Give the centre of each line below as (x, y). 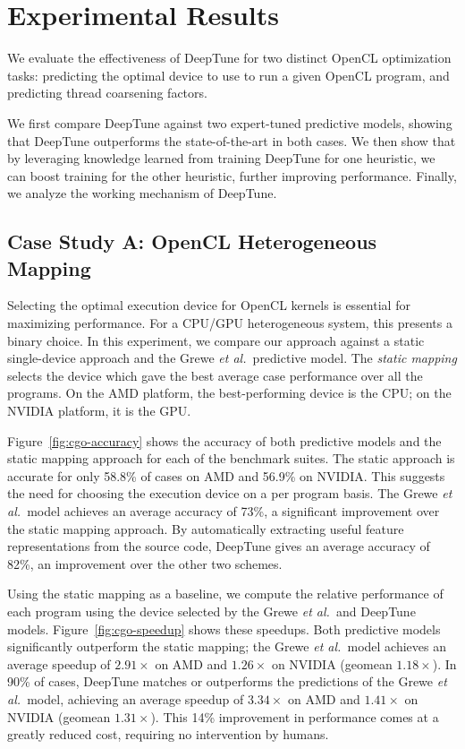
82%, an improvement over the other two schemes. (145, 563)
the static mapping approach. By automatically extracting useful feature (206, 528)
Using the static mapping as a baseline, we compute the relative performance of (225, 594)
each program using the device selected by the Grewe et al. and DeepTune (211, 611)
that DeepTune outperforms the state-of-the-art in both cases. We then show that (232, 140)
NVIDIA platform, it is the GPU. (99, 411)
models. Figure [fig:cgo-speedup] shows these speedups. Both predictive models (224, 628)
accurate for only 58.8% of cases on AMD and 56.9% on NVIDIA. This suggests (226, 475)
